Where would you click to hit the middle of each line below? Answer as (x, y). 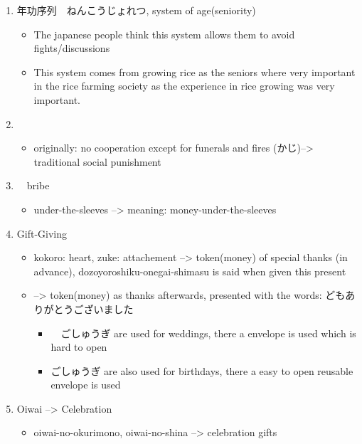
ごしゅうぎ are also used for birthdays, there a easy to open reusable (202, 370)
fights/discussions (72, 48)
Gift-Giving (42, 233)
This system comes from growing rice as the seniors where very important (195, 72)
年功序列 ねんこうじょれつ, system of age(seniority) (136, 10)
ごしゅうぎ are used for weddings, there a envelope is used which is (208, 333)
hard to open (79, 347)
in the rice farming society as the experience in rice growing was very (184, 86)
